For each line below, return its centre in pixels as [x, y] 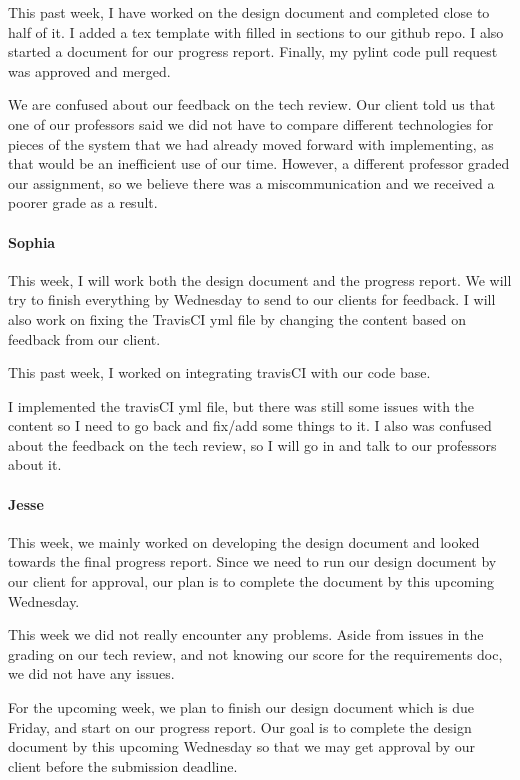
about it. [35, 464]
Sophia [32, 241]
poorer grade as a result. [83, 202]
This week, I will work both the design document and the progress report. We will [260, 279]
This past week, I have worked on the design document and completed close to [249, 12]
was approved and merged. [89, 70]
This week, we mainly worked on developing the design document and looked [244, 541]
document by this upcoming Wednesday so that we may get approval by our [241, 746]
